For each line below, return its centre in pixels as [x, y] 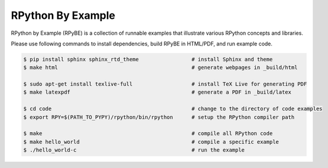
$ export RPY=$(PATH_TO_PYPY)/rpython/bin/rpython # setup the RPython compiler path [159, 117]
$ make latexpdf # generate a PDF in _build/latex [157, 92]
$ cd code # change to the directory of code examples [173, 109]
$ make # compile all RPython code [148, 134]
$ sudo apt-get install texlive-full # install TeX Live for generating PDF [165, 84]
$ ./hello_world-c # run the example [134, 150]
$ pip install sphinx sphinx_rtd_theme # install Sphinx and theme [148, 59]
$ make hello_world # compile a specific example [151, 142]
